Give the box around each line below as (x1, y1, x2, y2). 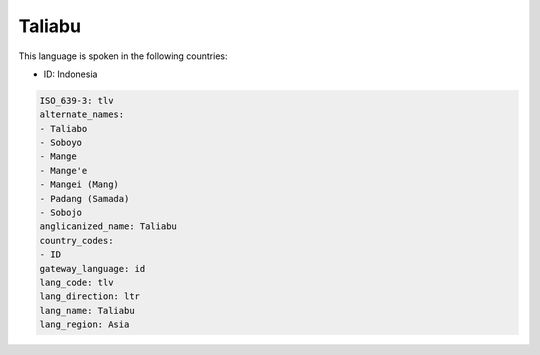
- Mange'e (39, 165, 88, 176)
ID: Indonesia (43, 68, 98, 80)
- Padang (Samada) (39, 193, 130, 204)
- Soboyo (39, 137, 83, 149)
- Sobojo (39, 207, 83, 219)
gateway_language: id (39, 263, 146, 274)
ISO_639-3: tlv (39, 95, 114, 106)
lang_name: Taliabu (39, 305, 135, 316)
